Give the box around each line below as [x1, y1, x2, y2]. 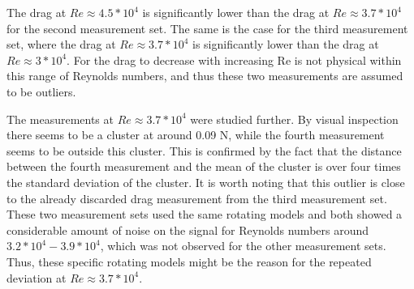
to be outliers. [6, 83, 76, 100]
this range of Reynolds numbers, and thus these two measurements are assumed [6, 67, 403, 84]
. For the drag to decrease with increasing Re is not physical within [67, 51, 402, 68]
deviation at [6, 269, 67, 286]
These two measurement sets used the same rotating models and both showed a [6, 206, 403, 223]
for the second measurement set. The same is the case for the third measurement [6, 19, 408, 36]
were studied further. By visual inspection [190, 110, 399, 127]
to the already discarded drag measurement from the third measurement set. [6, 189, 387, 206]
